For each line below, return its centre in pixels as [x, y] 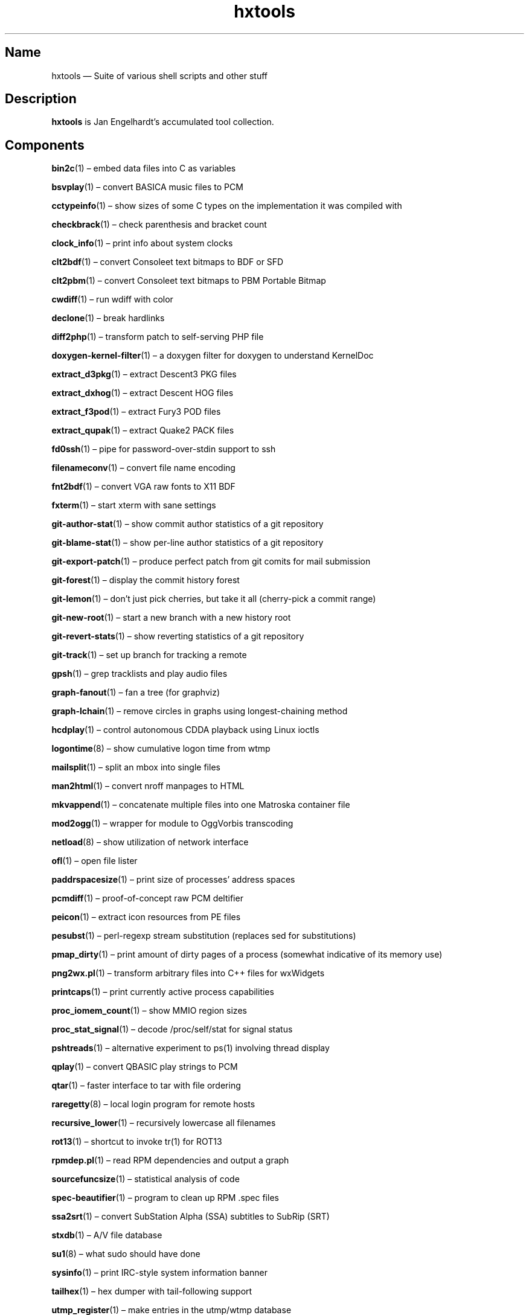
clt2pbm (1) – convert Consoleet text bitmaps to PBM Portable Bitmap [189, 281]
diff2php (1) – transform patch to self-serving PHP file [158, 337]
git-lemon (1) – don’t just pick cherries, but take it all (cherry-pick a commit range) [214, 599]
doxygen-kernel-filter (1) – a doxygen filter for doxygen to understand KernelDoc [213, 356]
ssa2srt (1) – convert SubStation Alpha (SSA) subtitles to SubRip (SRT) [191, 1217]
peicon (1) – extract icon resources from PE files [146, 917]
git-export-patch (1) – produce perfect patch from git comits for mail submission [211, 562]
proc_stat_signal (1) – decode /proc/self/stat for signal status [172, 1029]
